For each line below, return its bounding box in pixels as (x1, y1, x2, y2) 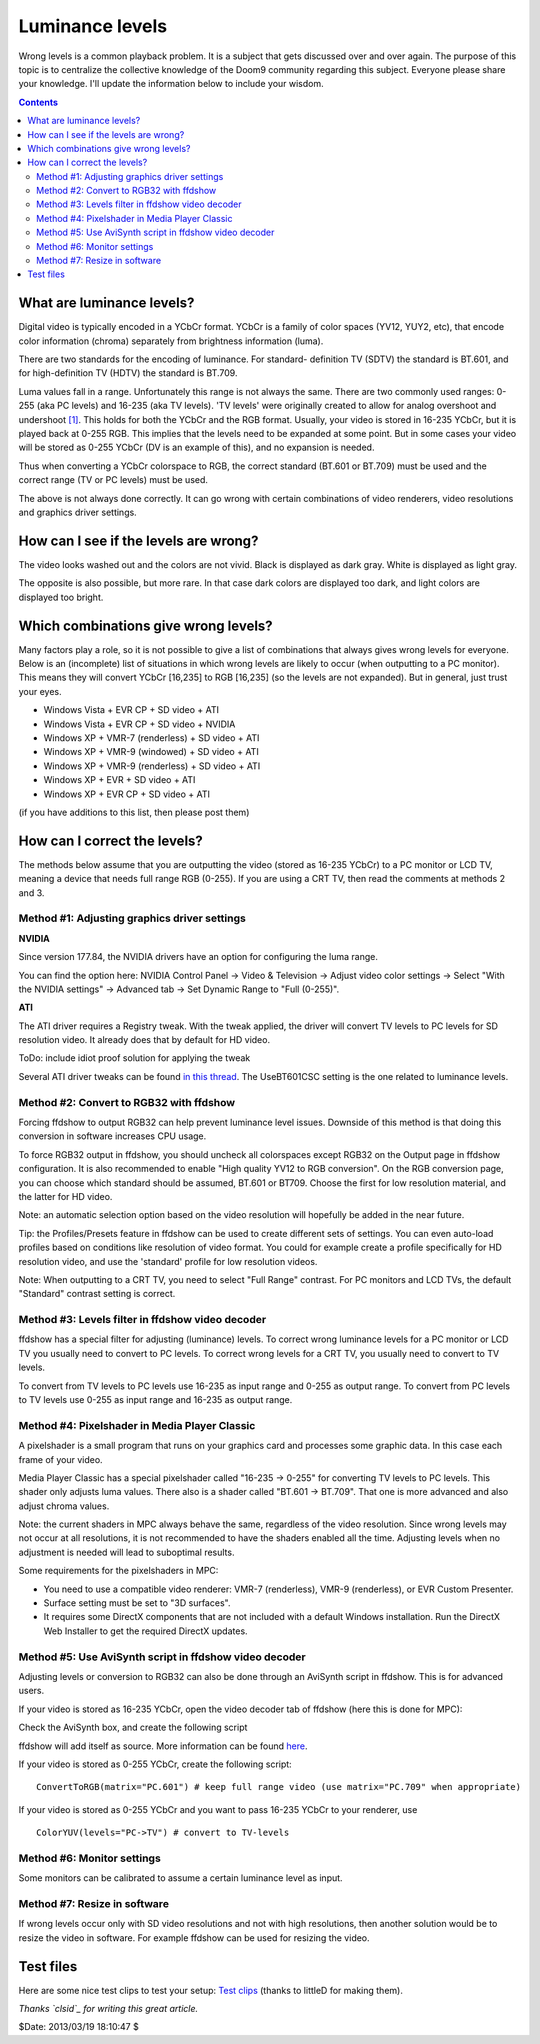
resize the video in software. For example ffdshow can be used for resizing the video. (18, 1931, 370, 1944)
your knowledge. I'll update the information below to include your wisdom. (18, 78, 324, 90)
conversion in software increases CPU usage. (18, 1130, 207, 1142)
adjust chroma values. (18, 1500, 110, 1512)
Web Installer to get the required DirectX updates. (43, 1625, 249, 1637)
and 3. (18, 886, 45, 899)
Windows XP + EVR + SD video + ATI (43, 774, 196, 786)
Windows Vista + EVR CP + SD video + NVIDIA (43, 718, 236, 730)
